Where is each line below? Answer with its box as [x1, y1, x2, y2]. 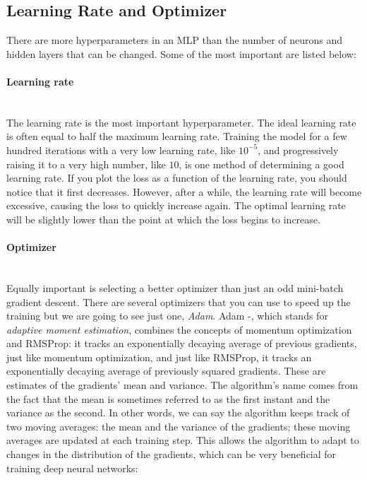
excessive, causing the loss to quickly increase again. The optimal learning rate [6, 198, 346, 213]
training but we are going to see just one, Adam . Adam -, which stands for [6, 308, 328, 323]
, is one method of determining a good [179, 156, 344, 171]
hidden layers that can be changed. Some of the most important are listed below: [6, 46, 356, 61]
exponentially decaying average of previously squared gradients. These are [6, 363, 326, 378]
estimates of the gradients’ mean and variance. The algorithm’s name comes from [6, 377, 359, 392]
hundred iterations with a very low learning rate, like [6, 142, 236, 157]
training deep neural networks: [6, 460, 138, 475]
